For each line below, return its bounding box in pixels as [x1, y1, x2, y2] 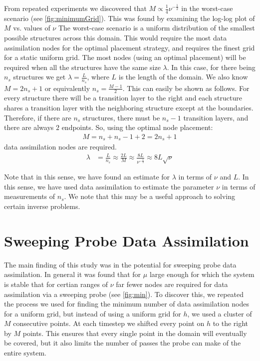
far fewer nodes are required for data [116, 278, 228, 289]
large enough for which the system [149, 269, 255, 279]
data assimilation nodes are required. [4, 141, 117, 152]
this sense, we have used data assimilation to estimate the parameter [4, 181, 214, 191]
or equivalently [44, 82, 90, 93]
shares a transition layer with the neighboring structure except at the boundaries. [4, 102, 254, 113]
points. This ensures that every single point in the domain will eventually [22, 327, 247, 338]
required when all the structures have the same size [4, 61, 161, 72]
